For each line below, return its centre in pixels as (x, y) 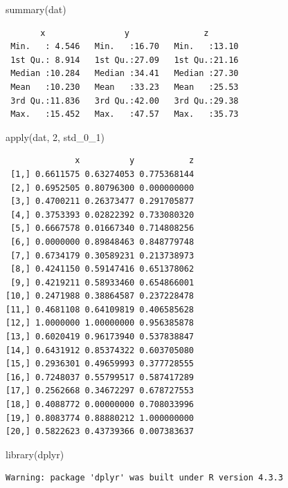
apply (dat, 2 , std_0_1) (55, 137)
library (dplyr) (35, 454)
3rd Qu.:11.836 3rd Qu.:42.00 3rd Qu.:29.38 (125, 101)
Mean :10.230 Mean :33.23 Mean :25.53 (125, 87)
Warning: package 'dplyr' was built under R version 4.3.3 (144, 478)
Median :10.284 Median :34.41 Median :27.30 (125, 74)
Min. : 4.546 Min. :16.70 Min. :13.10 (125, 47)
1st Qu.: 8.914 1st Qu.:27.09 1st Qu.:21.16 (125, 60)
